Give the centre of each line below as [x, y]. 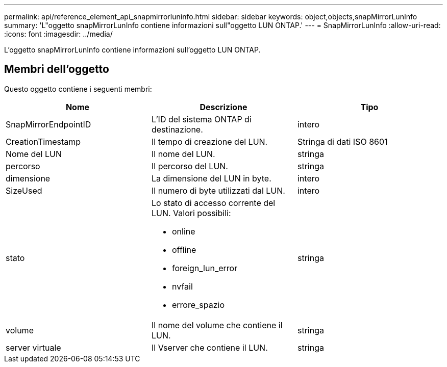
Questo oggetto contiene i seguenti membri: [78, 89]
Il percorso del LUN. [190, 166]
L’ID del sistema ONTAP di [201, 119]
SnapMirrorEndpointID [48, 124]
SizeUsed [24, 190]
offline [184, 250]
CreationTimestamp [43, 141]
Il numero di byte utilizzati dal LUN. [218, 190]
